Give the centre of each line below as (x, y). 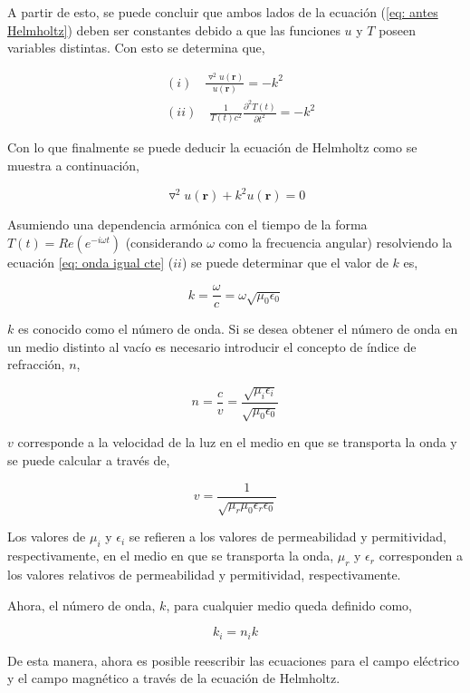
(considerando (164, 242)
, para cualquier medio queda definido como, (289, 605)
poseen (398, 29)
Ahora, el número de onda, (82, 605)
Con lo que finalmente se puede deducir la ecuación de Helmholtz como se (212, 147)
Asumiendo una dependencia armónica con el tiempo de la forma (187, 224)
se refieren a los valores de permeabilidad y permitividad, (288, 537)
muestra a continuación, (73, 165)
